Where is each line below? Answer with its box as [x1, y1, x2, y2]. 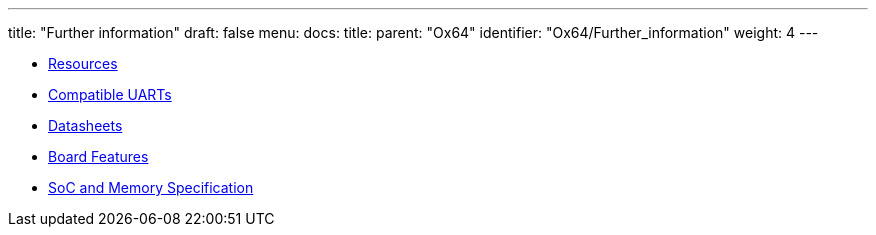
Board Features [48, 148, 149, 165]
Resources [48, 55, 118, 72]
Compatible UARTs [48, 86, 172, 103]
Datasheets [48, 117, 123, 134]
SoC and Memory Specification [48, 179, 254, 196]
